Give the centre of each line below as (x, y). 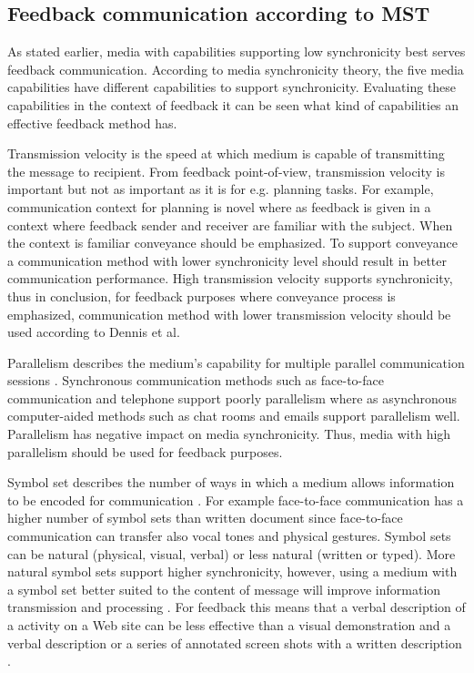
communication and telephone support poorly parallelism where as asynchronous (232, 398)
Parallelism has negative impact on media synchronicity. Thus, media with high (229, 434)
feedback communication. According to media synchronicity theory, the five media (236, 69)
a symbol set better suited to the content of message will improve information (224, 589)
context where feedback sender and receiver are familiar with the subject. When (230, 224)
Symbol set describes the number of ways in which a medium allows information (231, 482)
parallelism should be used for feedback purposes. (145, 451)
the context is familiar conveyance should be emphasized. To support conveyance (233, 243)
